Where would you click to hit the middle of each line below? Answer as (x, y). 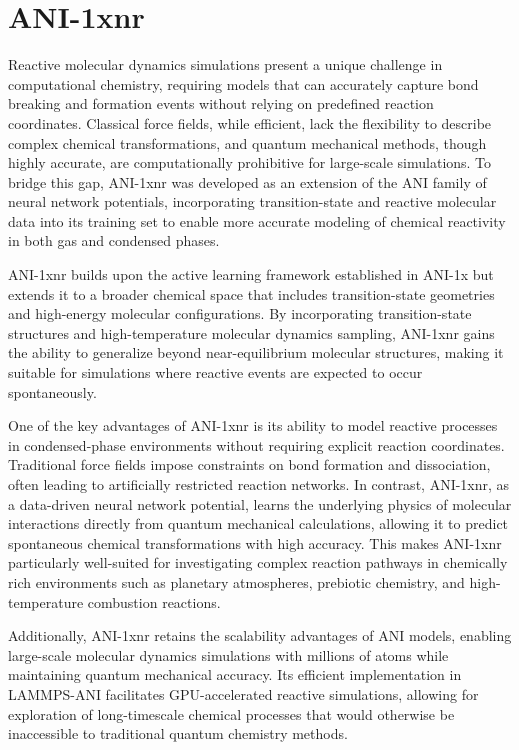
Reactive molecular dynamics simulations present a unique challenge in (225, 64)
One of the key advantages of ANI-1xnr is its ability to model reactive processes (253, 425)
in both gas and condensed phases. (114, 240)
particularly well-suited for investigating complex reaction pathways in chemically (258, 562)
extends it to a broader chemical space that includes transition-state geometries (251, 293)
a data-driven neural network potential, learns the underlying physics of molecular (260, 503)
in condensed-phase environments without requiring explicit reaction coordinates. (256, 444)
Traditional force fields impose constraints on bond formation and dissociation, (249, 464)
